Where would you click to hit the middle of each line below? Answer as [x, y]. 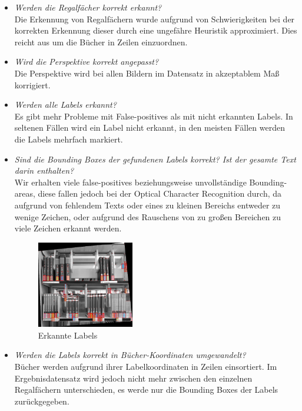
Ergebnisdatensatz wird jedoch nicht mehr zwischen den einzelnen [133, 378]
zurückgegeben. [42, 401]
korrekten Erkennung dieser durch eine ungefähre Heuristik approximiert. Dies [156, 30]
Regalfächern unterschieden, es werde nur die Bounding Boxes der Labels [146, 390]
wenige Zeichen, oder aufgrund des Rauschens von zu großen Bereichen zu [148, 216]
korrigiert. [32, 84]
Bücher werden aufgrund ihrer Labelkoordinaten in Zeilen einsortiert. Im [146, 366]
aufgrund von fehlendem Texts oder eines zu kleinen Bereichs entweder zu [147, 205]
